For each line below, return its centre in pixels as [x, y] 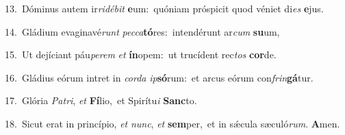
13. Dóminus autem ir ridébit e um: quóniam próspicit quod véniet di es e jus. [164, 8]
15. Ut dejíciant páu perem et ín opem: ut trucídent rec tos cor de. [141, 54]
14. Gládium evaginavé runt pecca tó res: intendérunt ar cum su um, [142, 31]
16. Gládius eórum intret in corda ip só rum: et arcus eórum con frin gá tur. [159, 77]
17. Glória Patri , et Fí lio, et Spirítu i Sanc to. [101, 100]
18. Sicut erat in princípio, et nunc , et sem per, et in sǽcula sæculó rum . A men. [172, 123]
